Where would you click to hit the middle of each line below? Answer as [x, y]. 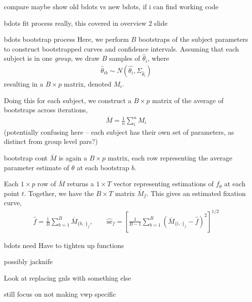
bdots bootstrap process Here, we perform [67, 39]
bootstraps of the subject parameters [193, 39]
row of [47, 184]
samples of [125, 58]
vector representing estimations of [164, 184]
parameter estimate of [37, 167]
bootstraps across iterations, [46, 110]
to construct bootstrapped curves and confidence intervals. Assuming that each [122, 48]
